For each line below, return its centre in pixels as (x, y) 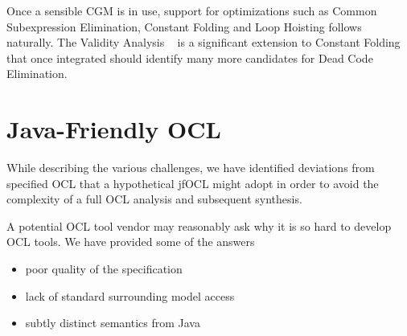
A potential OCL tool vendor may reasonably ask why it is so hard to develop (199, 225)
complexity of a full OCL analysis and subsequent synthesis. (154, 199)
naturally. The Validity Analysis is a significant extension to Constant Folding (203, 42)
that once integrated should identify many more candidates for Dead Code (190, 57)
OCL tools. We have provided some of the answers (131, 242)
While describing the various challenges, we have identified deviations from (191, 168)
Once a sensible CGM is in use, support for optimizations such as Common (192, 10)
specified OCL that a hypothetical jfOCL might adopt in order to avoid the (193, 183)
